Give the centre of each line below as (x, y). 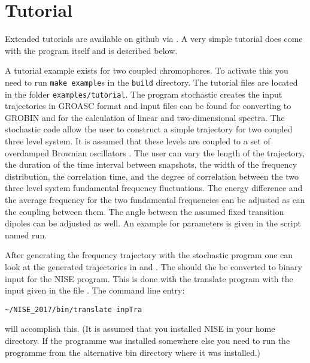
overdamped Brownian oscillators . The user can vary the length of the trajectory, (155, 152)
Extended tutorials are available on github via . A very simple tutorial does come (154, 39)
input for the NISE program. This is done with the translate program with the (149, 278)
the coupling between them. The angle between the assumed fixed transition (145, 211)
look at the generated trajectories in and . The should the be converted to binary (154, 266)
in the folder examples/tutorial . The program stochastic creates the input (144, 94)
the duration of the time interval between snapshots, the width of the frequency (151, 164)
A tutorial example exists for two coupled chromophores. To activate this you (147, 70)
